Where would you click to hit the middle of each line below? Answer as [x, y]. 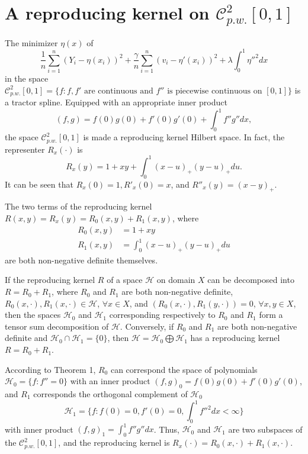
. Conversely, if [147, 326]
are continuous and [119, 91]
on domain [176, 280]
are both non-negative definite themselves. [81, 260]
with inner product [39, 429]
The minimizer [31, 42]
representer [25, 149]
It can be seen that [39, 184]
